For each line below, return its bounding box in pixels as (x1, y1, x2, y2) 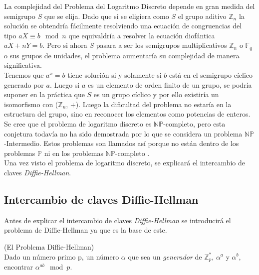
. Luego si (49, 79, 80, 90)
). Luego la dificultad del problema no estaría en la (75, 99, 232, 109)
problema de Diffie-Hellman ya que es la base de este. (4, 225, 167, 235)
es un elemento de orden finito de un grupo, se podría (88, 79, 252, 90)
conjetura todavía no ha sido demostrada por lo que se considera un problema (4, 128, 243, 138)
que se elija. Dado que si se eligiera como (44, 10, 169, 21)
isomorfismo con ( (4, 99, 58, 109)
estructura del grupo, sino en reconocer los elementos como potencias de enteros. (4, 109, 251, 119)
